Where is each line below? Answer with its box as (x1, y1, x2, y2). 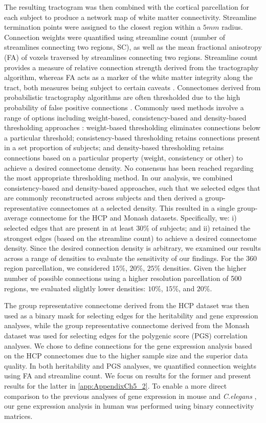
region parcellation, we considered (4, 263, 110, 273)
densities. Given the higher (163, 263, 247, 273)
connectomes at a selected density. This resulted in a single (50, 202, 235, 213)
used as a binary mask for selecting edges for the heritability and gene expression (4, 310, 258, 320)
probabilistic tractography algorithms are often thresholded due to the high (4, 92, 240, 103)
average (4, 212, 28, 223)
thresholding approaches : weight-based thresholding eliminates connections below (4, 122, 261, 133)
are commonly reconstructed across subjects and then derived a (4, 192, 203, 203)
